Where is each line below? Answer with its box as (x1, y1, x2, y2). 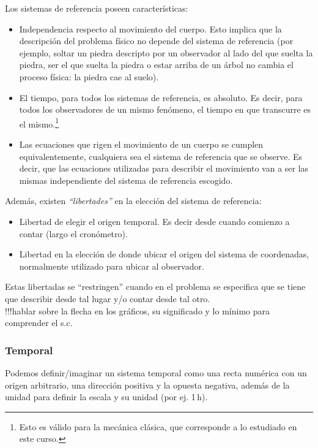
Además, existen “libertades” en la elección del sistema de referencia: (5, 194, 262, 207)
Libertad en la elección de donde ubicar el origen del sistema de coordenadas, (19, 248, 309, 260)
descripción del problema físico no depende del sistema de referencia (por (19, 34, 294, 47)
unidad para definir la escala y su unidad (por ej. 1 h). (5, 390, 208, 403)
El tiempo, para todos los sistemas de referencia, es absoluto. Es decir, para (19, 91, 303, 104)
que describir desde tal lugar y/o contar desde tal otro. (5, 292, 210, 305)
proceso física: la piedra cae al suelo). (19, 70, 159, 83)
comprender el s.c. (5, 316, 73, 329)
